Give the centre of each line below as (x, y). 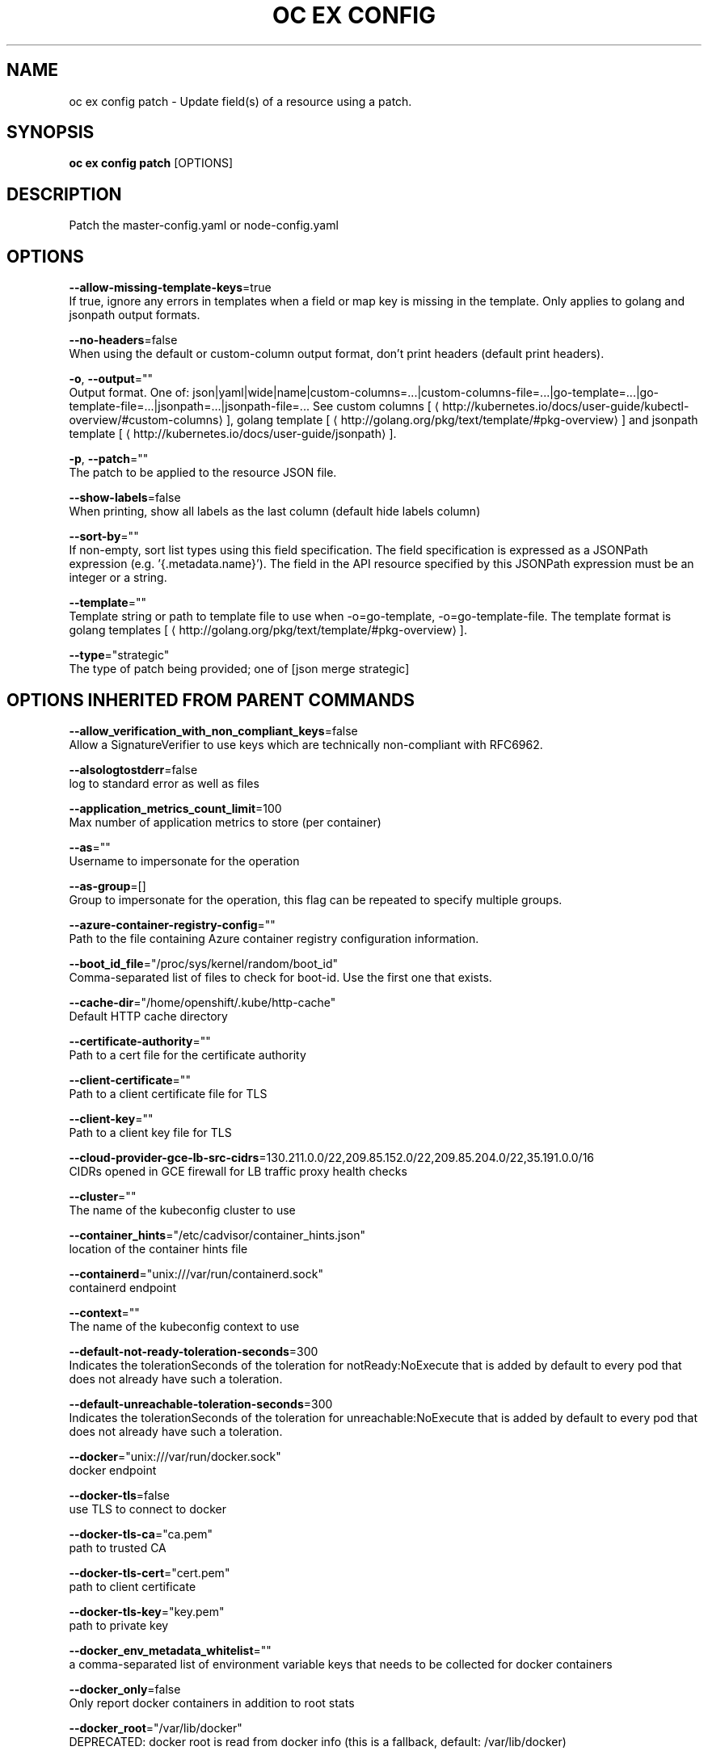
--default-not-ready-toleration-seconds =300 (194, 1351)
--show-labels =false (125, 498)
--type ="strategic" (119, 655)
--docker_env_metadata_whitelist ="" (170, 1650)
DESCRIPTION (64, 194)
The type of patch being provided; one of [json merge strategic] (239, 669)
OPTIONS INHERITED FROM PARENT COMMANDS (211, 700)
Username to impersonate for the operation (184, 861)
